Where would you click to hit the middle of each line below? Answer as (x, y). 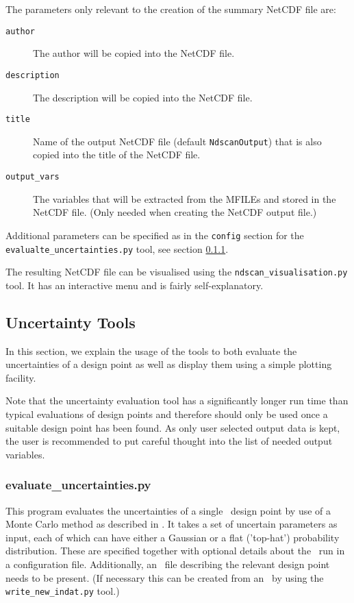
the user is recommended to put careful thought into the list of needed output (169, 441)
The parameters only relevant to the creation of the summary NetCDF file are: (171, 9)
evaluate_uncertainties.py (78, 485)
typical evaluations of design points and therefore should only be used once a (167, 414)
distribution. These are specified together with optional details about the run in (175, 551)
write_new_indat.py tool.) (63, 591)
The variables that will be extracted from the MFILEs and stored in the (185, 198)
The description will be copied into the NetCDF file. (143, 97)
